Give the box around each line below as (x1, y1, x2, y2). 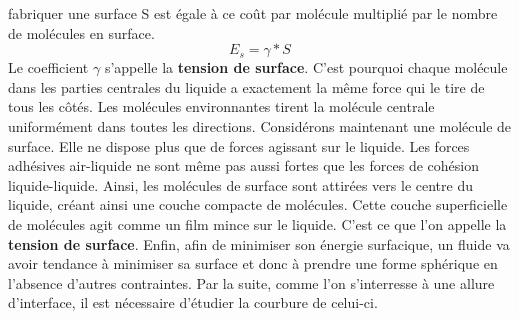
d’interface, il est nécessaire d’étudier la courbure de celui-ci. (8, 292, 378, 313)
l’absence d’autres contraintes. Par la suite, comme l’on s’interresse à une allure (8, 272, 495, 293)
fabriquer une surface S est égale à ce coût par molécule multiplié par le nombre (8, 3, 498, 23)
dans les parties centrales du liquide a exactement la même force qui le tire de (8, 76, 485, 97)
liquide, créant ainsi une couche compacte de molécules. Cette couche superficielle (8, 194, 508, 215)
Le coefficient (8, 57, 89, 78)
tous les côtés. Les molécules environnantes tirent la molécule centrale (8, 96, 435, 117)
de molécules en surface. (8, 22, 155, 43)
